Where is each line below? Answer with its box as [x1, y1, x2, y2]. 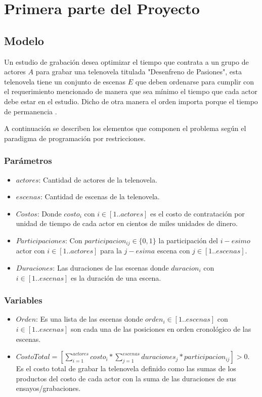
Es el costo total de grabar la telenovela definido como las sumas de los [16, 363, 236, 374]
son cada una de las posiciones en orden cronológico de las [70, 323, 251, 334]
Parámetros [4, 154, 52, 167]
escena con [157, 245, 190, 256]
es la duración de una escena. [70, 272, 161, 283]
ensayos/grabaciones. [16, 383, 81, 393]
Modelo [4, 32, 44, 48]
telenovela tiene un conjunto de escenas [4, 76, 126, 86]
